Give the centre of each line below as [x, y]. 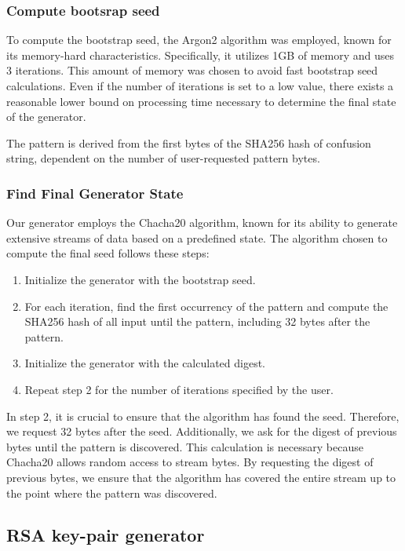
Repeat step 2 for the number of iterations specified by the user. [179, 389]
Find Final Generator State [95, 193]
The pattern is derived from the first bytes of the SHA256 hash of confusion [189, 142]
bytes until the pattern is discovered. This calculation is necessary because [185, 446]
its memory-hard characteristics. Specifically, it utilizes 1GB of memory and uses [201, 55]
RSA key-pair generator [106, 535]
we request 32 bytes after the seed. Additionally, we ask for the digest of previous [202, 431]
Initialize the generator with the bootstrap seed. [140, 279]
